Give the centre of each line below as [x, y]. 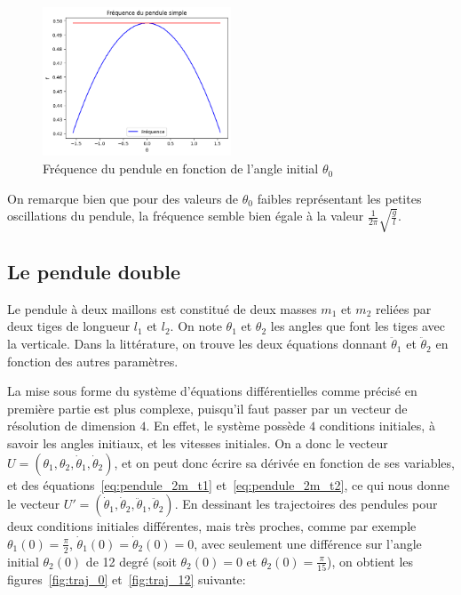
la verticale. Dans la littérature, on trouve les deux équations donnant [197, 344]
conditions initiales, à [377, 426]
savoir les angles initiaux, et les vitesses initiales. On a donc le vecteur [198, 443]
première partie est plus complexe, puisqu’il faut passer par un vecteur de [207, 408]
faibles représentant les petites [339, 198]
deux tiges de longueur [69, 326]
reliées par [403, 308]
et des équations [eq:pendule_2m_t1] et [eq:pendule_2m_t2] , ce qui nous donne [229, 484]
